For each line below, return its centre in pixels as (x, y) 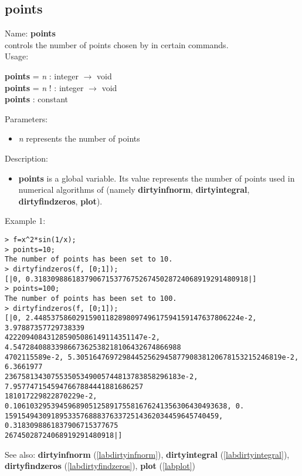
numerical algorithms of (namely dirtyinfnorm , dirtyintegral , (134, 190)
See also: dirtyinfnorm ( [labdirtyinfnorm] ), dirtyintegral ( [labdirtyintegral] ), (147, 454)
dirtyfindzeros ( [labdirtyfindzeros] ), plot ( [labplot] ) (100, 466)
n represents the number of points (79, 138)
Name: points (30, 33)
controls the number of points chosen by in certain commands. (117, 44)
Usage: (17, 56)
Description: (26, 158)
